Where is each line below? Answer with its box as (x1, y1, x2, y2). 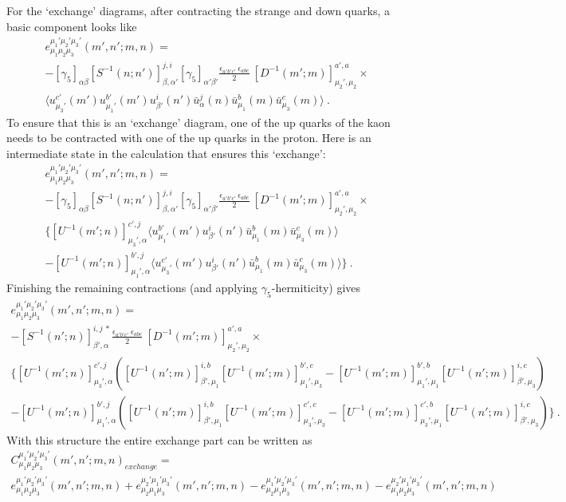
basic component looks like (6, 18, 137, 34)
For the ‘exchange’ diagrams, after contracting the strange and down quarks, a (6, 2, 390, 18)
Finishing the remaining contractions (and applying (6, 279, 258, 296)
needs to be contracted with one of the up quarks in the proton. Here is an (6, 129, 371, 146)
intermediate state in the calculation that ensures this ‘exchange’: (6, 144, 326, 161)
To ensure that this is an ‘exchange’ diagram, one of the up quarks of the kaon (6, 113, 391, 130)
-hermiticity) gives (271, 279, 361, 296)
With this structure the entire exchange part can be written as (6, 431, 312, 448)
